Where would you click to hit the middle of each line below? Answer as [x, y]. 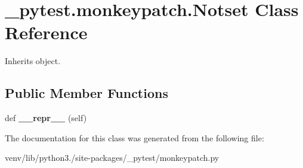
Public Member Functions [86, 93]
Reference [46, 32]
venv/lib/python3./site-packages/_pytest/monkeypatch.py [112, 158]
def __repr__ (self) [46, 118]
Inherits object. [33, 61]
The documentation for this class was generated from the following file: [135, 137]
